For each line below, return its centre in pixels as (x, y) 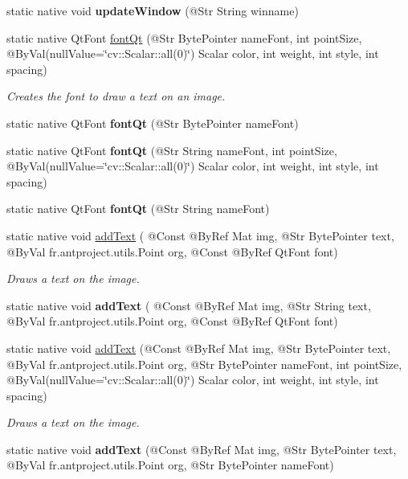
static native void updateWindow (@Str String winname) (153, 10)
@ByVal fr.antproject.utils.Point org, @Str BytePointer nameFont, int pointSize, (204, 364)
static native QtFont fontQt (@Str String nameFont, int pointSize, (172, 150)
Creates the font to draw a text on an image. (116, 96)
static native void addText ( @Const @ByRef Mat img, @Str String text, (189, 305)
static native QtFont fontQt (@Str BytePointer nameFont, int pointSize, (184, 37)
